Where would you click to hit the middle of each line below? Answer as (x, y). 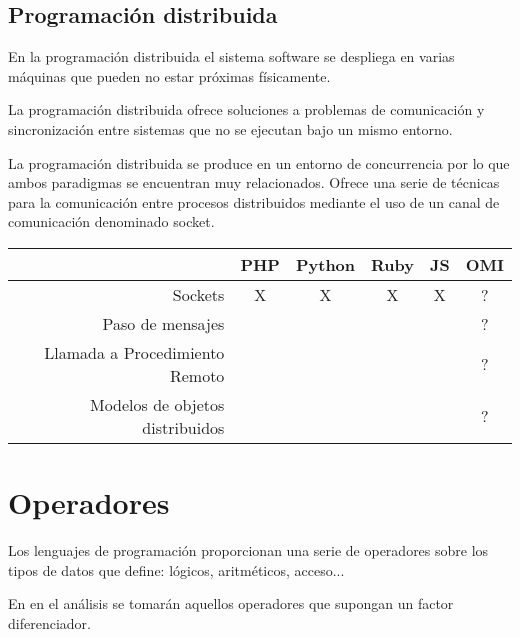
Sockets (198, 294)
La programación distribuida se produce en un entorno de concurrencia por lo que (259, 162)
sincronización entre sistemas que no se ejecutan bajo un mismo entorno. (230, 128)
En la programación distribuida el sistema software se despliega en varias (231, 56)
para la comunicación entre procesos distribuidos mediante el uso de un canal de (254, 201)
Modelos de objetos (157, 404)
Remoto (197, 375)
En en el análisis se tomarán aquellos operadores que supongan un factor (231, 603)
